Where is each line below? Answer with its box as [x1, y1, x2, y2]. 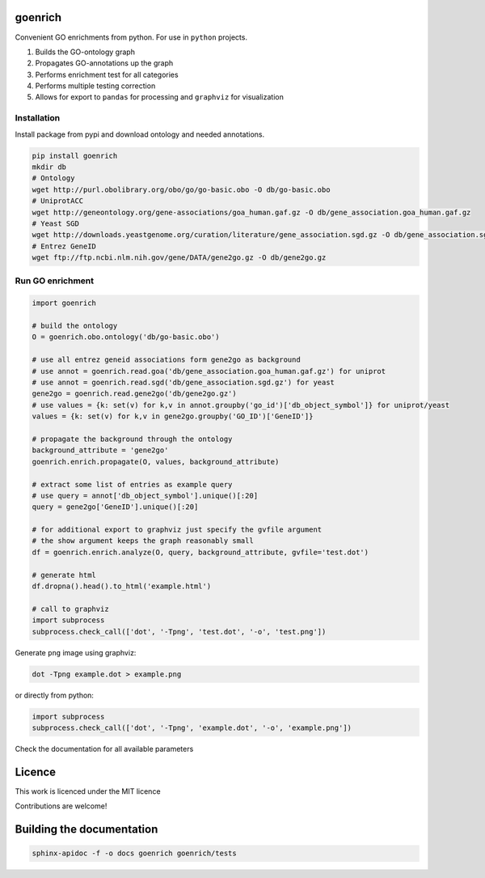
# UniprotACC [32, 197, 84, 206]
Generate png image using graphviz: [15, 647, 137, 657]
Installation [15, 112, 61, 124]
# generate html [32, 570, 97, 579]
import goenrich [32, 299, 97, 308]
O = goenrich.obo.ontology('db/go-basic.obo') [32, 333, 220, 341]
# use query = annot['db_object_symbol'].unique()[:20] [32, 490, 259, 500]
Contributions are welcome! [15, 801, 108, 811]
